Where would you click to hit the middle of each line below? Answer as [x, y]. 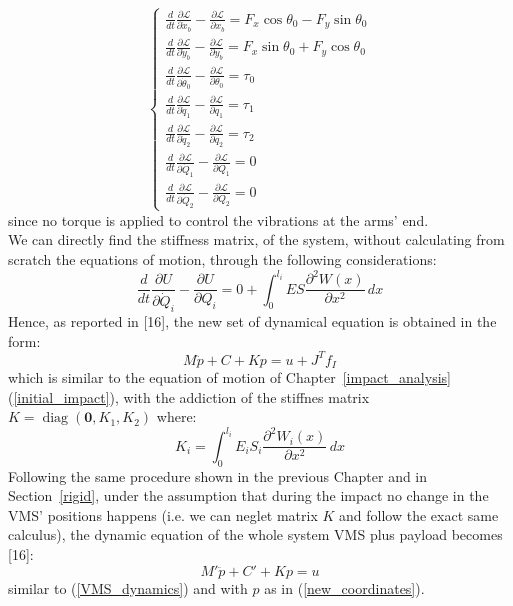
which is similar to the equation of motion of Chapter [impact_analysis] [229, 377]
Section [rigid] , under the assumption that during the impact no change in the [248, 495]
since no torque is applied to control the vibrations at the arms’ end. [218, 219]
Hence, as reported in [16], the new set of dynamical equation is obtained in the [252, 320]
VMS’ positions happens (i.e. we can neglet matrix [163, 514]
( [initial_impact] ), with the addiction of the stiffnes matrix [189, 396]
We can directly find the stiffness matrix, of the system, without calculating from [256, 239]
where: [176, 416]
